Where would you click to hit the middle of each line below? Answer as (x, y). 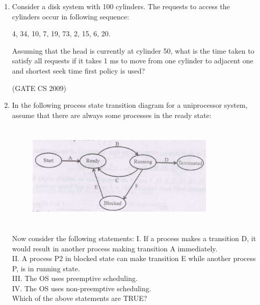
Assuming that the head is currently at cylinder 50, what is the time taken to (133, 50)
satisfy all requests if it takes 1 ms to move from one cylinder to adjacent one (133, 61)
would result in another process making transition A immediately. (115, 248)
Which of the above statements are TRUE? (80, 298)
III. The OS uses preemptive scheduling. (75, 278)
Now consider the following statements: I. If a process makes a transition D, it (134, 238)
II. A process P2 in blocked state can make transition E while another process (134, 258)
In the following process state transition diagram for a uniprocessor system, (130, 105)
